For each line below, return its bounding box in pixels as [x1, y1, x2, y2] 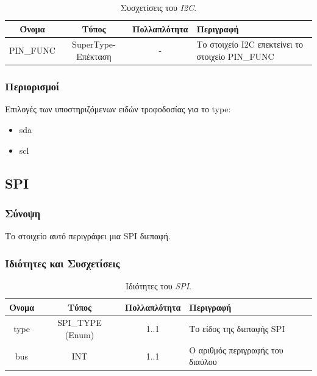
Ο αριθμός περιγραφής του [189, 343, 283, 356]
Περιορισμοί [5, 79, 59, 94]
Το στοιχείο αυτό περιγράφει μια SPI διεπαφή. [5, 230, 171, 242]
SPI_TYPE [57, 316, 102, 329]
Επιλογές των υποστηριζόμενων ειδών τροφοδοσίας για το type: [5, 103, 231, 115]
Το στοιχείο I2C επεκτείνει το [196, 38, 303, 51]
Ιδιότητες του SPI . [126, 279, 191, 292]
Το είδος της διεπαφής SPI [189, 322, 285, 335]
